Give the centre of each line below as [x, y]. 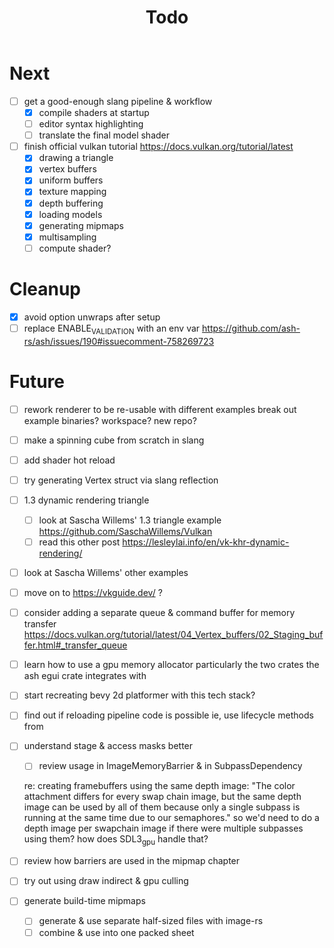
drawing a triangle [76, 158]
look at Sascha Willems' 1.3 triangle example [130, 520]
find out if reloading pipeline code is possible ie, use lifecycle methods [168, 715]
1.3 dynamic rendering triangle [86, 500]
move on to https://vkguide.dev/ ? [93, 593]
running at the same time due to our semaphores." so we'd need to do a [171, 818]
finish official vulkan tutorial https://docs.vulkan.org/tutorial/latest [158, 147]
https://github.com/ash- [251, 328]
